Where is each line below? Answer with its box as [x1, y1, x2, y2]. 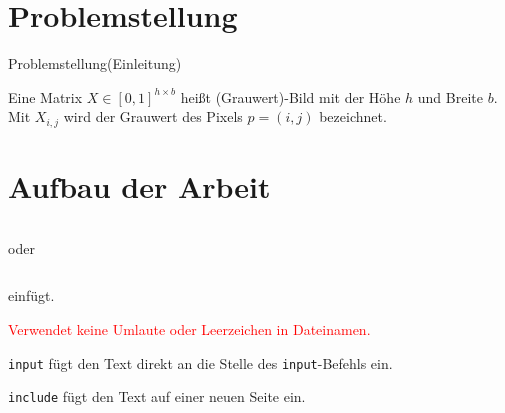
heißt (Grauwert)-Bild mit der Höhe [180, 86, 401, 107]
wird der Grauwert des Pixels [63, 106, 243, 127]
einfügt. [8, 285, 55, 306]
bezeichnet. [319, 106, 387, 127]
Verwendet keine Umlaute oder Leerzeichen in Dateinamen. [8, 319, 371, 340]
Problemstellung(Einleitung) [8, 53, 182, 74]
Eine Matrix [8, 86, 83, 107]
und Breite [417, 86, 483, 107]
